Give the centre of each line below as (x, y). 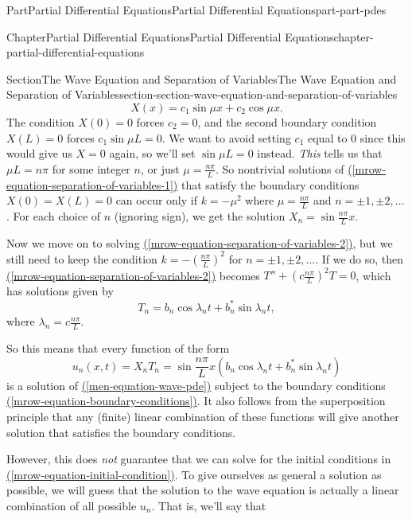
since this (383, 137)
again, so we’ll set (152, 153)
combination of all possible (72, 505)
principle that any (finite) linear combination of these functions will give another (203, 416)
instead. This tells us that (320, 153)
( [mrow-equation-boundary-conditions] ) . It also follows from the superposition (196, 401)
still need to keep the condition (82, 258)
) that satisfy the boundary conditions (266, 184)
